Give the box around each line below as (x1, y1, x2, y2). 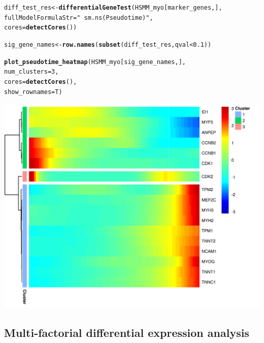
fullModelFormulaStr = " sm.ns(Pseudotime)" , (4, 14, 153, 21)
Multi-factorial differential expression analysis (4, 325, 249, 340)
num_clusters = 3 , (4, 68, 59, 76)
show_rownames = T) (4, 88, 62, 96)
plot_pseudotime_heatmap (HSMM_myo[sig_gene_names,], (4, 58, 186, 66)
